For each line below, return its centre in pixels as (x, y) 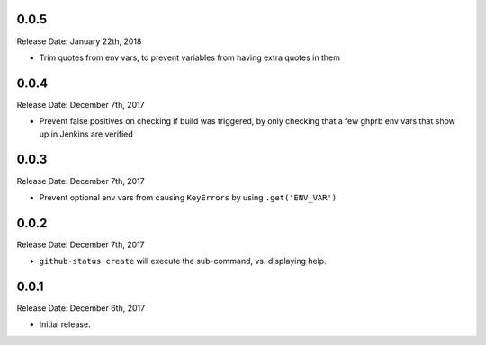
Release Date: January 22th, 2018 (79, 41)
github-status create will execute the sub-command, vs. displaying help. (183, 261)
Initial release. (65, 324)
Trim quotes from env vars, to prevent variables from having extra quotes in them (190, 57)
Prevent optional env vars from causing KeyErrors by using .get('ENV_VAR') (188, 197)
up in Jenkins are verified (86, 134)
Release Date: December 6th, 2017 (81, 308)
